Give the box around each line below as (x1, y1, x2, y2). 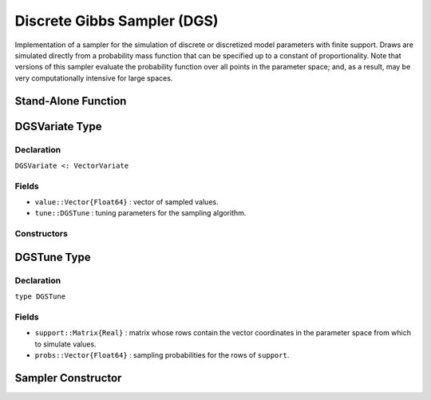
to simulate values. (34, 339, 97, 349)
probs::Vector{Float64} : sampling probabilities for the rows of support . (34, 350, 290, 360)
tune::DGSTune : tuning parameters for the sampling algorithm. (34, 208, 247, 218)
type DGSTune (14, 292, 66, 301)
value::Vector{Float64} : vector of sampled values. (34, 197, 219, 207)
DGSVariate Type (14, 120, 102, 133)
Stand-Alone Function (14, 94, 127, 108)
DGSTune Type (14, 250, 91, 263)
